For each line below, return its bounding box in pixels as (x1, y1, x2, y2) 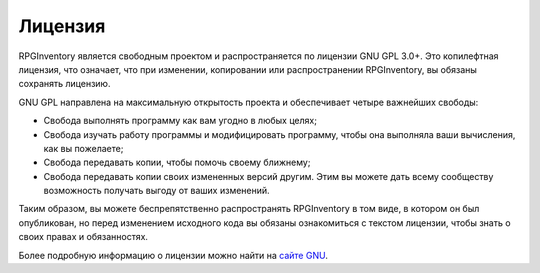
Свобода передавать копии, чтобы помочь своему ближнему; (43, 156, 311, 169)
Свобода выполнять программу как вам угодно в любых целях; (43, 115, 317, 127)
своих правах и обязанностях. (18, 231, 149, 243)
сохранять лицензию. (18, 78, 111, 90)
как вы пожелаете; (43, 142, 124, 154)
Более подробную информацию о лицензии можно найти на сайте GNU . (18, 249, 329, 261)
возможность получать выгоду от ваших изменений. (43, 185, 270, 197)
